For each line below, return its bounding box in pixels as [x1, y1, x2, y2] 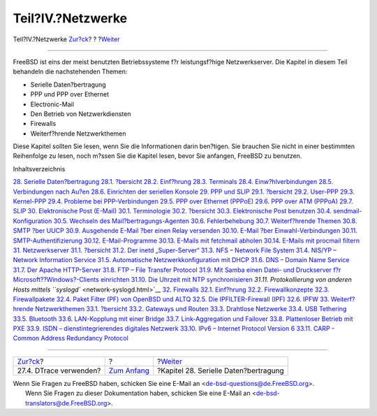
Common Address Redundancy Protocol [13, 334, 128, 343]
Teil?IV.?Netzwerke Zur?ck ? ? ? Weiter [13, 35, 120, 43]
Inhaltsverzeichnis [13, 164, 66, 173]
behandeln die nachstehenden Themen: [13, 67, 128, 76]
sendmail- [332, 207, 362, 215]
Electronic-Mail [30, 100, 75, 108]
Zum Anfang [108, 366, 149, 375]
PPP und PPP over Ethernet [30, 90, 110, 99]
